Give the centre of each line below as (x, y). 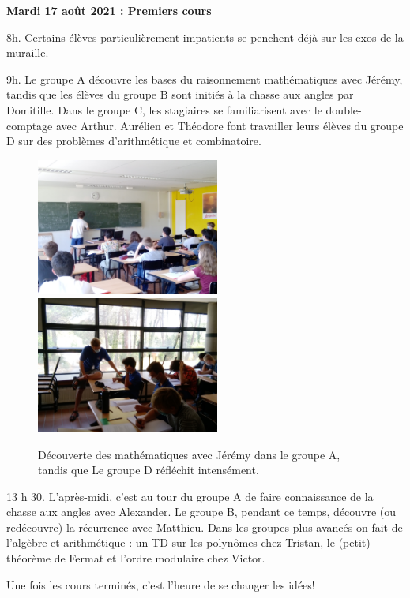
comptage (30, 125)
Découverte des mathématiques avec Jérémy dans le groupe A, (189, 454)
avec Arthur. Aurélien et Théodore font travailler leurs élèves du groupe (229, 125)
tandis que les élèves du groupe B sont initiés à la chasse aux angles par (180, 94)
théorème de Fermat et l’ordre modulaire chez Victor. (136, 558)
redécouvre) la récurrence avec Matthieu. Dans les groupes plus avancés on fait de (205, 527)
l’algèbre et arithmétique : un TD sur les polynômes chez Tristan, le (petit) (188, 542)
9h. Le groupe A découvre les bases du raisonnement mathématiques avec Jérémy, (205, 78)
